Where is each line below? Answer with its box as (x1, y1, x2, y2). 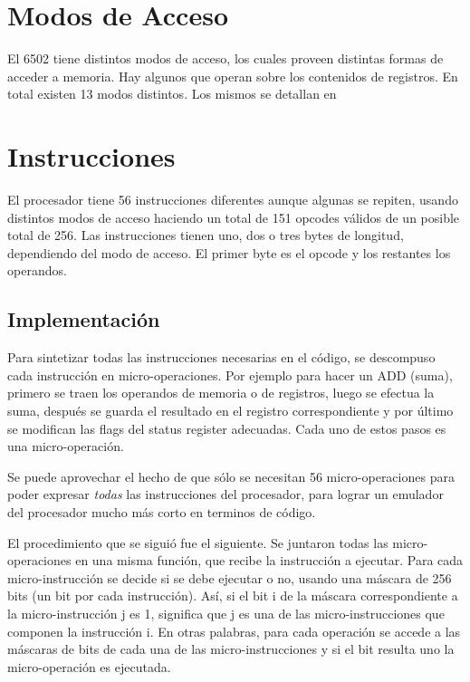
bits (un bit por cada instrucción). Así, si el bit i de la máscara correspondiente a (7, 586, 458, 605)
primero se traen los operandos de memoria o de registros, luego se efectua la (7, 383, 435, 402)
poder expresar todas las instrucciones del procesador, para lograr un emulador (7, 485, 444, 504)
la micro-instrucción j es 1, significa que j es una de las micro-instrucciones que (7, 603, 445, 622)
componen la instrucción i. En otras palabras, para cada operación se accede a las (7, 621, 461, 640)
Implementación (7, 305, 160, 333)
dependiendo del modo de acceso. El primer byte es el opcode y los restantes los (7, 243, 451, 262)
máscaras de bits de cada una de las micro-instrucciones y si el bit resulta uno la (7, 639, 455, 658)
